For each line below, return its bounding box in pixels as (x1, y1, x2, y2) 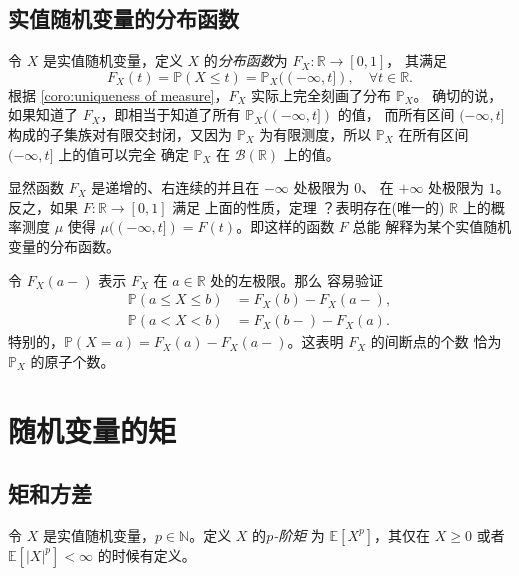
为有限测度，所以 (259, 123, 372, 144)
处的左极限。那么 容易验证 (210, 269, 383, 290)
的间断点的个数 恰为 (370, 331, 502, 352)
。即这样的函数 (236, 216, 335, 237)
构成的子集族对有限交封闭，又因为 (8, 123, 232, 144)
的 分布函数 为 (203, 50, 288, 71)
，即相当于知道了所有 (100, 104, 241, 125)
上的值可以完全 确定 (58, 143, 189, 164)
